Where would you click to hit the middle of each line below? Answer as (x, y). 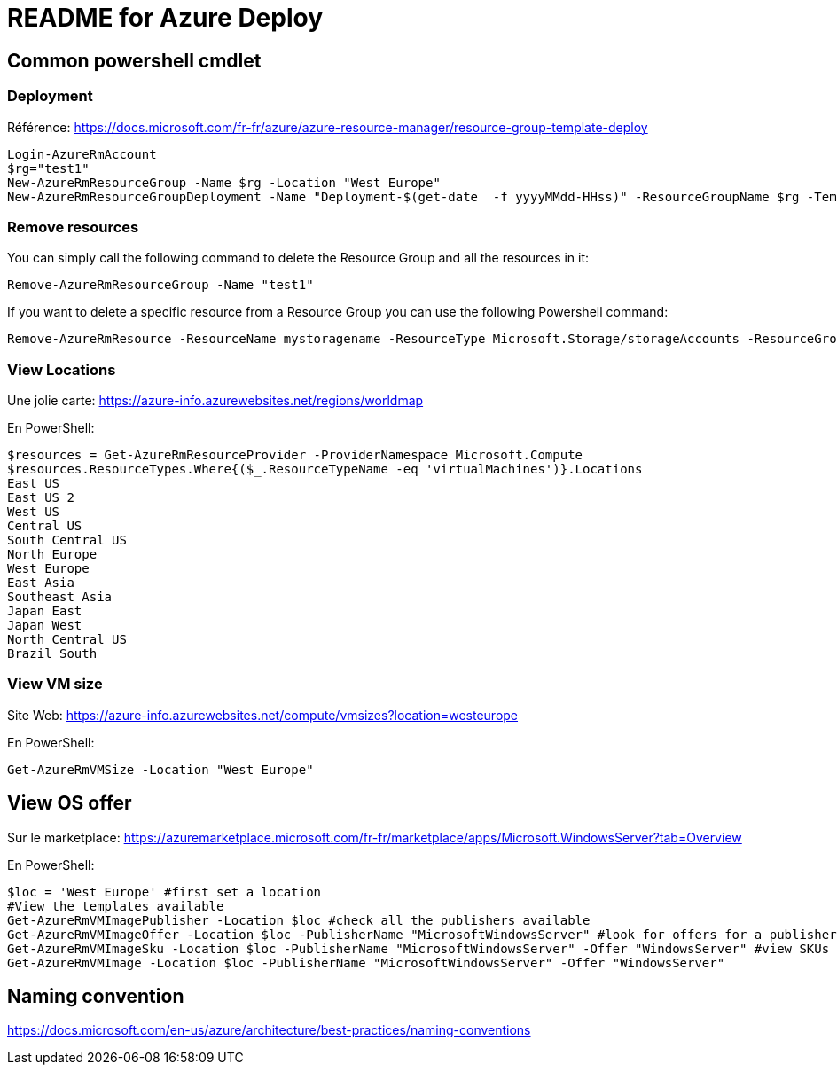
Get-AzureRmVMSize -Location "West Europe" (160, 769)
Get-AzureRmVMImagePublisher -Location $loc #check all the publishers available (299, 920)
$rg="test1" (48, 168)
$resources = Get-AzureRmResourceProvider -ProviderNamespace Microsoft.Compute (295, 455)
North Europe (52, 555)
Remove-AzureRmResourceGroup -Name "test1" (160, 285)
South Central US (67, 540)
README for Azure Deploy (165, 18)
